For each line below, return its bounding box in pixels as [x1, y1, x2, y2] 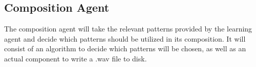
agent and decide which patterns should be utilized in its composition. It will [4, 33, 246, 44]
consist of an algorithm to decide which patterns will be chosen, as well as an [4, 43, 246, 54]
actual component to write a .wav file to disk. [4, 53, 147, 63]
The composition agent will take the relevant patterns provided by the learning [4, 23, 252, 34]
